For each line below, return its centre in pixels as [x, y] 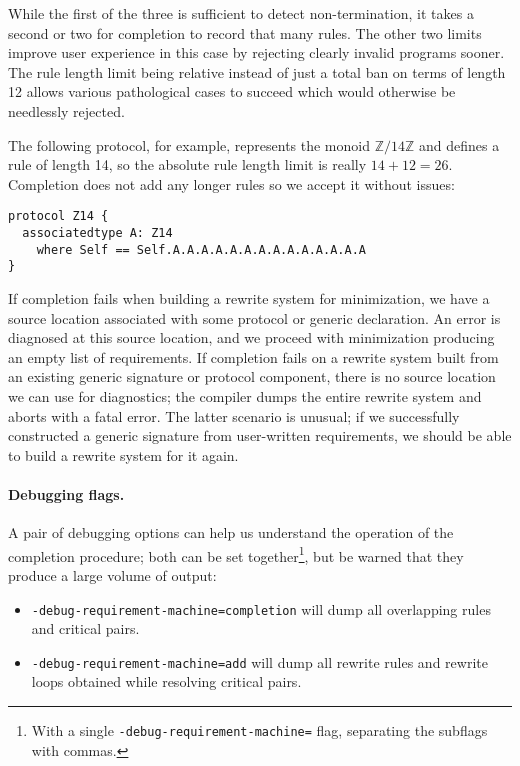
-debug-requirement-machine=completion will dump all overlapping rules [261, 608]
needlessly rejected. [66, 110]
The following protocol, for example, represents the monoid [189, 144]
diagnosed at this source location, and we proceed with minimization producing [251, 337]
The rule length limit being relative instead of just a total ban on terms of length [257, 71]
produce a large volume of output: [112, 574]
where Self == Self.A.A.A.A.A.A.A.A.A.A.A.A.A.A [201, 249]
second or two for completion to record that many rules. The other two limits [245, 32]
